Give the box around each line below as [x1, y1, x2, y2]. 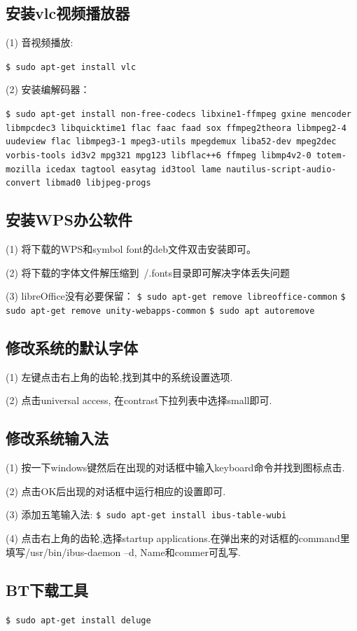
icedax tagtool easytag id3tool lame [45, 164, 221, 174]
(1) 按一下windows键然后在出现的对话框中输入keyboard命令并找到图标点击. [6, 460, 345, 475]
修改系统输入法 [6, 427, 108, 449]
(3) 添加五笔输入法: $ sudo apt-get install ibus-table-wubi [6, 507, 287, 522]
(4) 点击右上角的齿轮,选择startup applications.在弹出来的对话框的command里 [6, 531, 350, 546]
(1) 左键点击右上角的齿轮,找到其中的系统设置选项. [6, 369, 233, 384]
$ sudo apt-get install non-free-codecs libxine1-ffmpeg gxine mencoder [6, 109, 351, 120]
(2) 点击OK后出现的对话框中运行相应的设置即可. [6, 483, 226, 498]
